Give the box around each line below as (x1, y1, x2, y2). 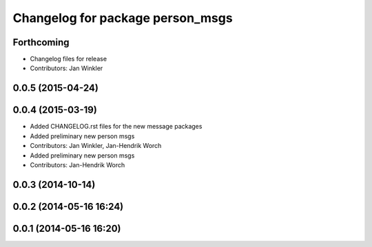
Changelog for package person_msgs (12, 10, 234, 25)
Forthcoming (12, 36, 70, 48)
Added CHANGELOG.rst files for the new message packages (30, 122, 203, 131)
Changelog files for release (30, 55, 107, 63)
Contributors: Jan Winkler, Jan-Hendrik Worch (30, 142, 162, 150)
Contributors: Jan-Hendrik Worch (30, 160, 125, 169)
